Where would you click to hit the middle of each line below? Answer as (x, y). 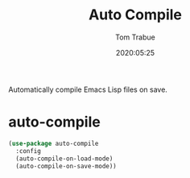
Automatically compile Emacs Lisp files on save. (88, 89)
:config (29, 151)
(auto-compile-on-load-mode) (64, 159)
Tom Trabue (135, 37)
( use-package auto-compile (54, 143)
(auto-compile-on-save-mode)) (66, 166)
